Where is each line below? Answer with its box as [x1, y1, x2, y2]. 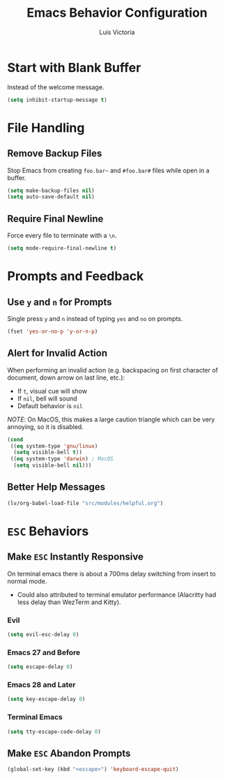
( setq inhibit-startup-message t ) [7, 96, 108, 103]
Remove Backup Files [7, 148, 102, 160]
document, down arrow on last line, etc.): [7, 373, 125, 382]
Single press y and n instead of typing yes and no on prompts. [7, 315, 183, 322]
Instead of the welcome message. [7, 82, 104, 91]
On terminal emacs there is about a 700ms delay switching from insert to [7, 569, 216, 578]
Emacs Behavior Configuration [26, 5, 208, 21]
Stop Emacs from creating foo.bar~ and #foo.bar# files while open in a [7, 166, 210, 174]
